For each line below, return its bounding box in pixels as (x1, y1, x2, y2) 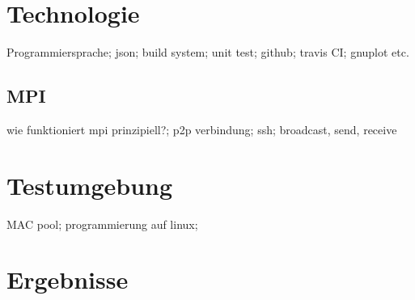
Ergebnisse (6, 263, 129, 296)
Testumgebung (6, 168, 173, 201)
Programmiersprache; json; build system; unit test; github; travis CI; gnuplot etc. (6, 44, 409, 61)
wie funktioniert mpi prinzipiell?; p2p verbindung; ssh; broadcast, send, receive (6, 120, 397, 137)
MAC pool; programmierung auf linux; (6, 215, 198, 232)
